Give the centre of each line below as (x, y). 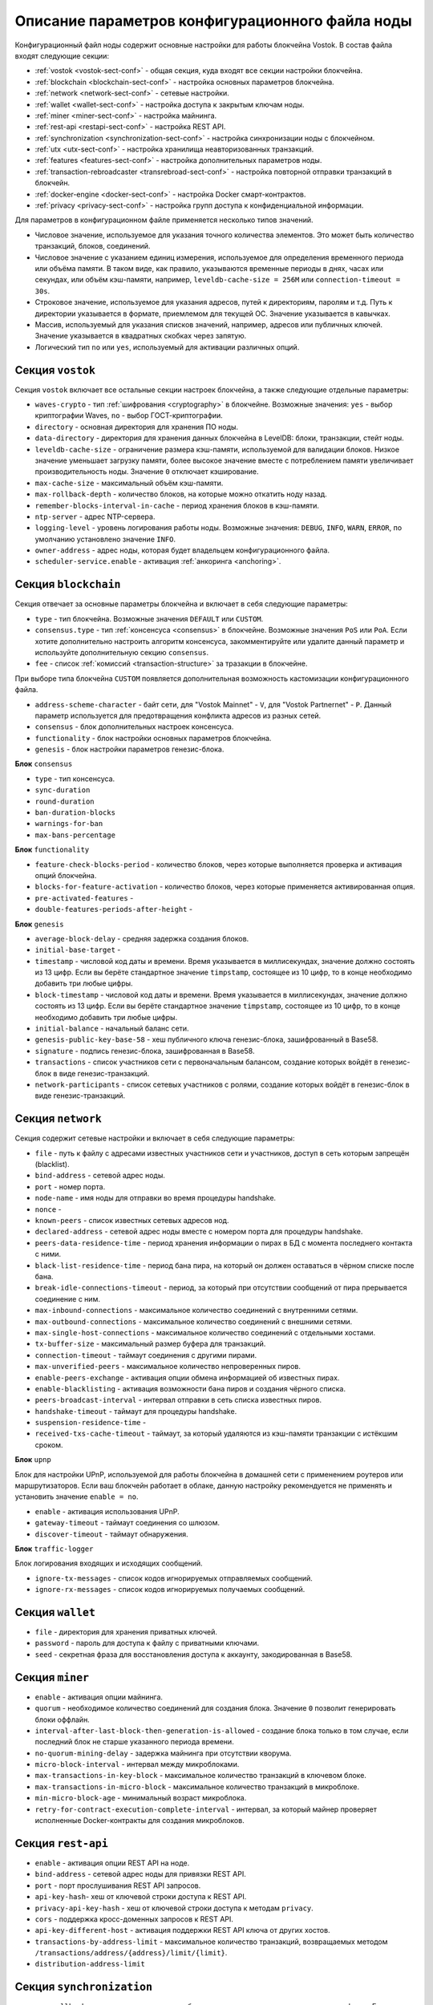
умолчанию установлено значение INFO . (105, 539)
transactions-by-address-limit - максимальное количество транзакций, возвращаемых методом (211, 1942)
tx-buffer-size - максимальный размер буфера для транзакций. (150, 1344)
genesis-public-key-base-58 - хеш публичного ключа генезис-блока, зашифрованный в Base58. (206, 1039)
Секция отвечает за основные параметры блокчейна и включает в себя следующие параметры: (181, 604)
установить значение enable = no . (77, 1497)
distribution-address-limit (90, 1964)
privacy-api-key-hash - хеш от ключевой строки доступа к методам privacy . (174, 1908)
